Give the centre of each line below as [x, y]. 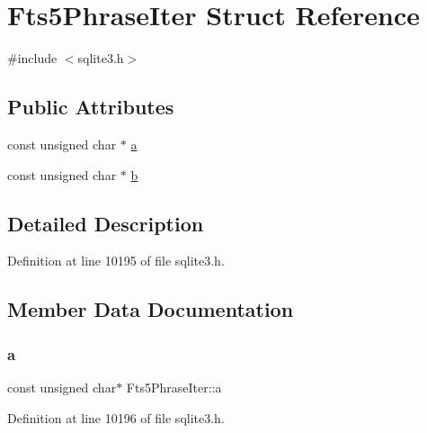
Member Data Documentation [151, 309]
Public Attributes [91, 107]
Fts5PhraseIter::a [174, 387]
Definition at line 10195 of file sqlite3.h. [116, 261]
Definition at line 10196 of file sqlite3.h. [116, 417]
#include [32, 58]
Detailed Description [106, 223]
